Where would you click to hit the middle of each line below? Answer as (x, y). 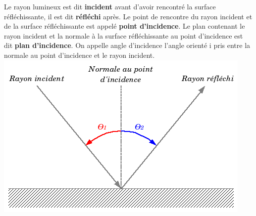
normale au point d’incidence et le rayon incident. (79, 55)
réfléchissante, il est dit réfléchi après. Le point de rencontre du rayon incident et (128, 16)
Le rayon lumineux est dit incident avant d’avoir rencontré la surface (110, 6)
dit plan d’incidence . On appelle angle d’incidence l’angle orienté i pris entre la (127, 45)
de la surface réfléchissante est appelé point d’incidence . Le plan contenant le (125, 26)
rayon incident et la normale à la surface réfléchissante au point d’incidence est (124, 35)
